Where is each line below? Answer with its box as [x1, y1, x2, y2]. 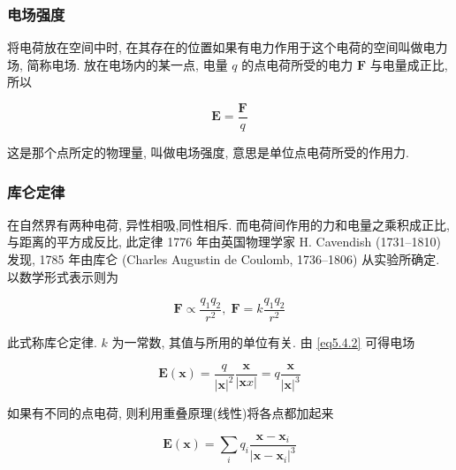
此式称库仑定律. [7, 333, 97, 352]
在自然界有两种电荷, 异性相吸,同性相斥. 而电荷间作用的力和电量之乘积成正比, [7, 215, 450, 233]
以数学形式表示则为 [7, 267, 118, 285]
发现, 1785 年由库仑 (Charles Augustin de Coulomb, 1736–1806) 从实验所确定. [7, 250, 440, 269]
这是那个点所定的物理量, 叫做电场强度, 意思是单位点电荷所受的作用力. [7, 143, 409, 162]
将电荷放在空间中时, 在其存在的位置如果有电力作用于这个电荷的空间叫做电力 [7, 38, 448, 57]
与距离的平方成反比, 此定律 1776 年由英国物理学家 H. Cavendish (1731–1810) [7, 232, 441, 251]
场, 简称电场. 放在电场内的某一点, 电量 [7, 55, 228, 73]
